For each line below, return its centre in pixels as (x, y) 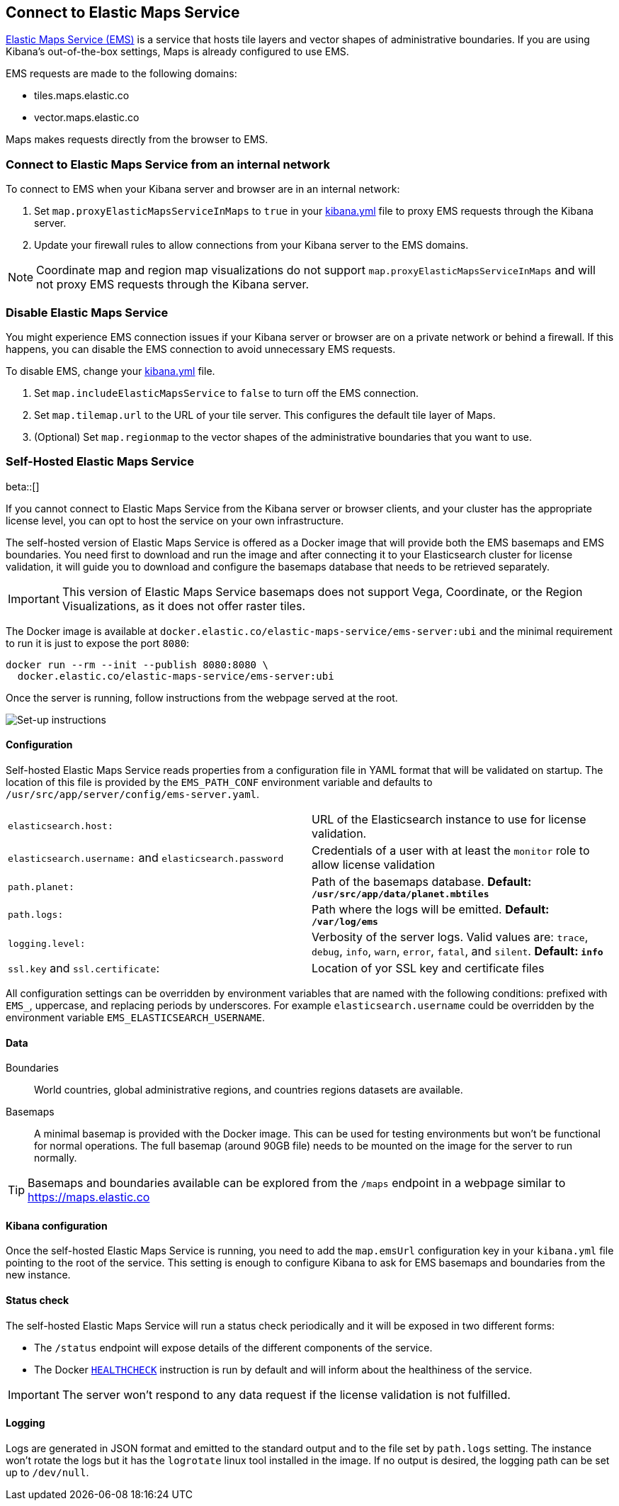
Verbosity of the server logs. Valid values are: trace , (450, 937)
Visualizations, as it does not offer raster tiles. (183, 606)
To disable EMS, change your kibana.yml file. (110, 371)
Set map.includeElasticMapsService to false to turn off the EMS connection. (227, 393)
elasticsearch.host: (61, 826)
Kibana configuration (57, 1225)
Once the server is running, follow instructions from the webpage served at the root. (202, 697)
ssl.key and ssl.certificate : (84, 968)
